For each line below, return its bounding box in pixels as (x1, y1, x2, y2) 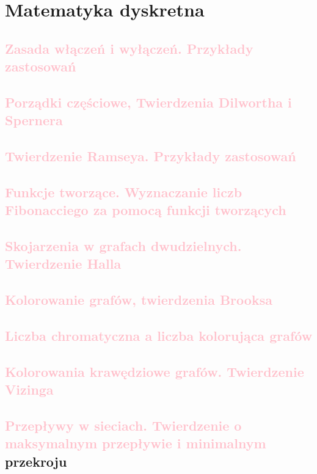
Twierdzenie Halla (5, 254, 122, 273)
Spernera (5, 111, 63, 129)
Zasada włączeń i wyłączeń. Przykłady (5, 38, 253, 57)
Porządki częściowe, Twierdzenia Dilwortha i (5, 92, 292, 111)
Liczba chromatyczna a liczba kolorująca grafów (5, 326, 313, 345)
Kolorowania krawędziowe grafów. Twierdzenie (5, 362, 304, 381)
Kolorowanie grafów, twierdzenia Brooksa (5, 290, 272, 309)
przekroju (5, 451, 67, 470)
